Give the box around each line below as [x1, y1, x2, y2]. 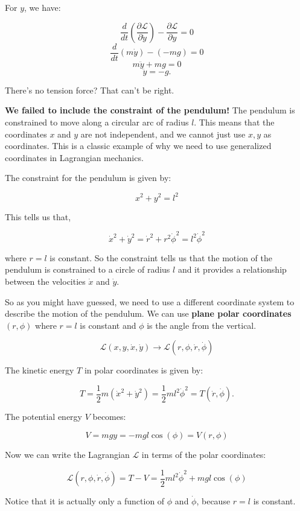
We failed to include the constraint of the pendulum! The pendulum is [5, 104, 295, 116]
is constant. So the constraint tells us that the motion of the [49, 251, 273, 264]
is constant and [80, 319, 136, 331]
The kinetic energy [5, 364, 74, 376]
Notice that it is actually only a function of [5, 495, 165, 507]
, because [196, 495, 231, 507]
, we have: [24, 1, 61, 13]
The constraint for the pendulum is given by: [5, 171, 171, 184]
